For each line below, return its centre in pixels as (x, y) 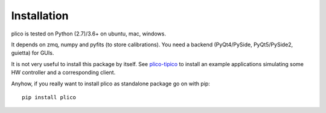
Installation (40, 16)
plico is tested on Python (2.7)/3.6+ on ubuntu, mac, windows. (88, 34)
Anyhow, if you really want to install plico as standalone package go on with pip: (111, 84)
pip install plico (49, 97)
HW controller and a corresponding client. (63, 73)
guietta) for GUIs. (33, 53)
